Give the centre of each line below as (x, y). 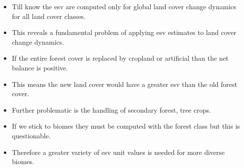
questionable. (31, 135)
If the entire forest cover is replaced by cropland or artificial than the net (120, 58)
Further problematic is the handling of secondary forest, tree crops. (111, 109)
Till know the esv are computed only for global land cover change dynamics (124, 6)
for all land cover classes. (49, 16)
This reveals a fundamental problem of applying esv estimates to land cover (124, 32)
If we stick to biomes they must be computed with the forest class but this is (126, 126)
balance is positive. (40, 67)
